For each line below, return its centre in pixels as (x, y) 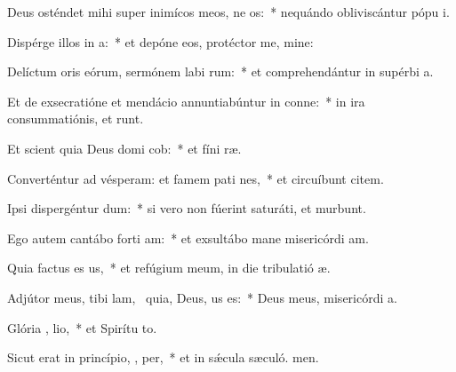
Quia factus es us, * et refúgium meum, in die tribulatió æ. (169, 268)
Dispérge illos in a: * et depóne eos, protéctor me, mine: (160, 41)
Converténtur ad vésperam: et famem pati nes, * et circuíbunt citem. (196, 178)
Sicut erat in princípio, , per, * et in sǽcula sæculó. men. (163, 357)
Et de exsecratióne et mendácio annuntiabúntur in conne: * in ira (186, 101)
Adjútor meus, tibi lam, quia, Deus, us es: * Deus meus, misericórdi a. (202, 297)
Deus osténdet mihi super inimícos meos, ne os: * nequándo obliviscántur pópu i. (228, 12)
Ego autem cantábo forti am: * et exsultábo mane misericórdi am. (188, 237)
